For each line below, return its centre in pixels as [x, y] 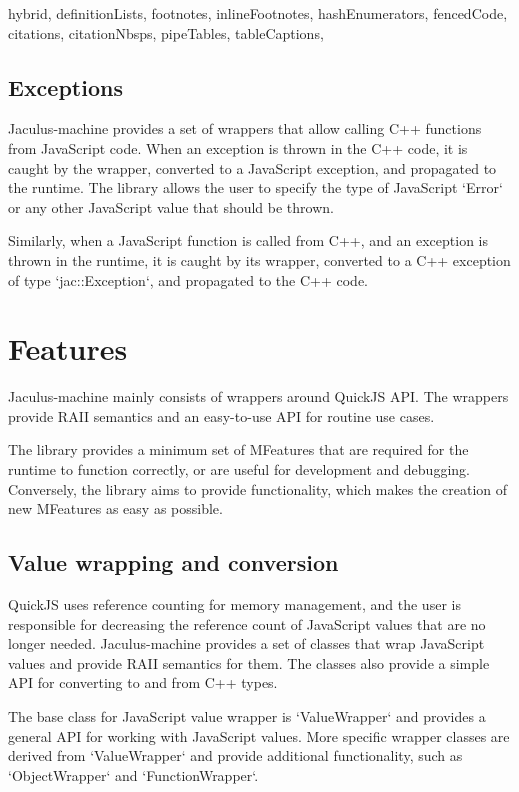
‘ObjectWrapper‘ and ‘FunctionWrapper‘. [133, 774]
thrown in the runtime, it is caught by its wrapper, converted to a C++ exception [259, 259]
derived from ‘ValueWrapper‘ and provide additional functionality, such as [235, 755]
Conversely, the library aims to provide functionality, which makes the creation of [257, 488]
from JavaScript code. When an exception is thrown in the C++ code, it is [238, 147]
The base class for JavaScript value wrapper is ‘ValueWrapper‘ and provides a [247, 716]
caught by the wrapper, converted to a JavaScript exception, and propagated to [252, 167]
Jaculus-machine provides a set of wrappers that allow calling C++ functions [245, 128]
